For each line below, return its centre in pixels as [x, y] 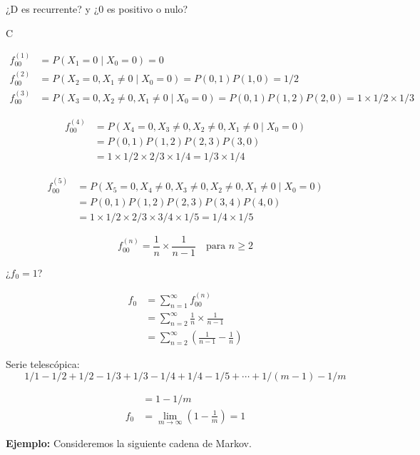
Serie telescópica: [43, 364]
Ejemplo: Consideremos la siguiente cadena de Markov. [129, 443]
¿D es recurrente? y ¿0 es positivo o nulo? [97, 9]
